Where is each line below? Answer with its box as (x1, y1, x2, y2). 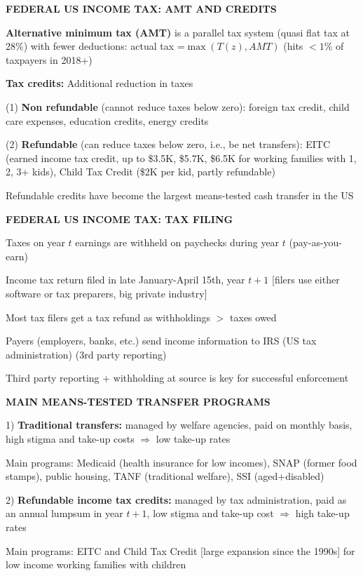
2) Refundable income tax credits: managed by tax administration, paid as (6, 492, 347, 507)
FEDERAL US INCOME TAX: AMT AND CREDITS (6, 1, 277, 15)
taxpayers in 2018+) (6, 52, 93, 67)
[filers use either (271, 272, 340, 287)
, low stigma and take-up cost (146, 506, 274, 521)
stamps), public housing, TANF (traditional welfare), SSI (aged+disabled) (6, 469, 324, 483)
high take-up (295, 506, 350, 521)
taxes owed (230, 309, 277, 324)
